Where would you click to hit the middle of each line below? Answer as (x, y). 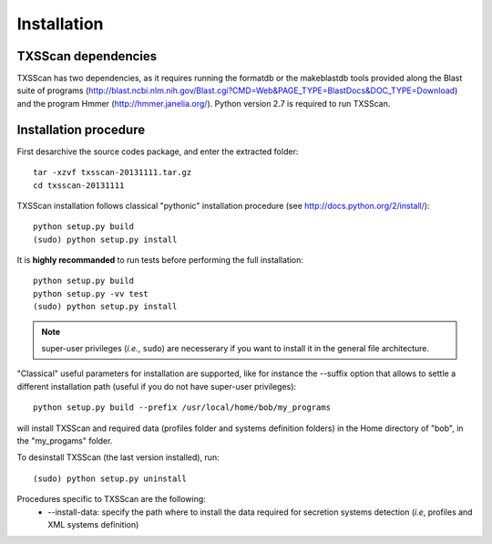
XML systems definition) (93, 524)
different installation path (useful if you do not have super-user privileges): (156, 386)
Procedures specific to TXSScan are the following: (112, 499)
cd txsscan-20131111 (79, 185)
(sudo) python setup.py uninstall (110, 478)
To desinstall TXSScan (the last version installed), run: (118, 457)
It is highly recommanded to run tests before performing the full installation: (160, 260)
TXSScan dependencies (87, 56)
